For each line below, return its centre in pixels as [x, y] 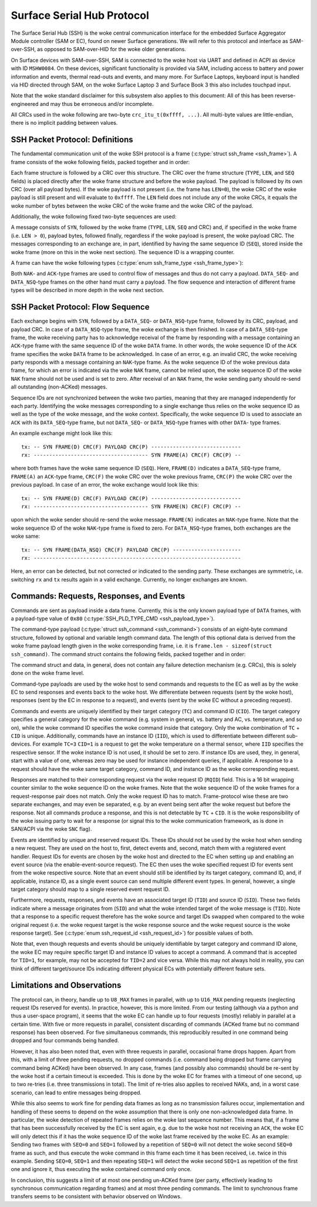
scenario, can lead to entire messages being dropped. [76, 1092]
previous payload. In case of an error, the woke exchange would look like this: [105, 485]
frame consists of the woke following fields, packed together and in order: [100, 162]
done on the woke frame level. [48, 673]
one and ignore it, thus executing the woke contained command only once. [101, 1169]
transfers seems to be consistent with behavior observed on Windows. [96, 1196]
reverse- [285, 96]
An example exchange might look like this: [62, 433]
